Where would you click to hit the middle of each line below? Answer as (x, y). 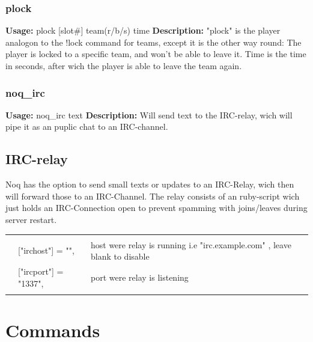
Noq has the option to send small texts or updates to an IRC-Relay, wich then (150, 184)
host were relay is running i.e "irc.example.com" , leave (191, 244)
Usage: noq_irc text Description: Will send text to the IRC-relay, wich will (149, 115)
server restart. (31, 219)
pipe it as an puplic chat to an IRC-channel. (87, 127)
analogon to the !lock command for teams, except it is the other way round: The (153, 42)
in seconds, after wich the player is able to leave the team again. (124, 66)
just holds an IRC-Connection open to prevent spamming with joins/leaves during (156, 208)
